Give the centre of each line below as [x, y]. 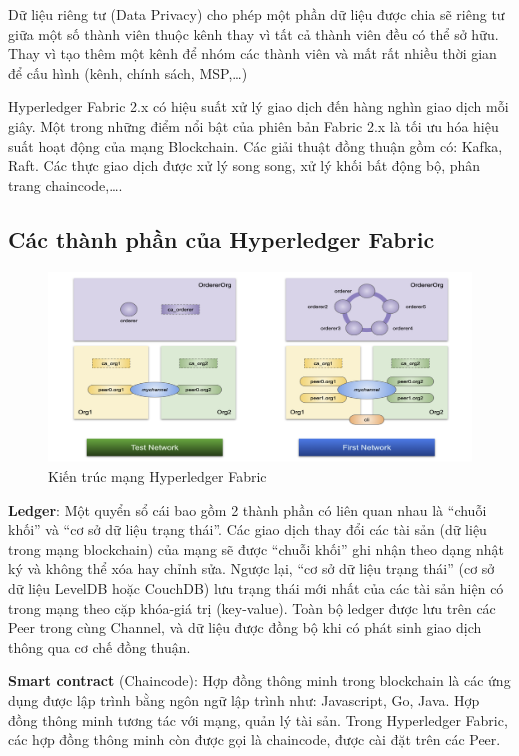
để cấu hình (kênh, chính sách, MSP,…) [128, 72]
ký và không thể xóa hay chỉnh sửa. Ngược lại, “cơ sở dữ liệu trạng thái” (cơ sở [251, 568]
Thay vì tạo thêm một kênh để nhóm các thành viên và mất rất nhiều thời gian [252, 53]
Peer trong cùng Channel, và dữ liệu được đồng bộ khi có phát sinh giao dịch [245, 627]
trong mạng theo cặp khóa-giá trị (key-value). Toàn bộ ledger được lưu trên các [252, 607]
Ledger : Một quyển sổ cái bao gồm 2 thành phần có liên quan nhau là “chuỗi [247, 509]
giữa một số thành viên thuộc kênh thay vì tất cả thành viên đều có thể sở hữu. [253, 33]
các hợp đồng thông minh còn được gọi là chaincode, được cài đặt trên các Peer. [254, 739]
